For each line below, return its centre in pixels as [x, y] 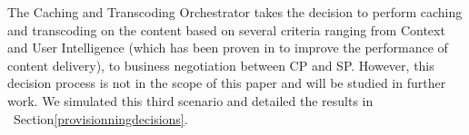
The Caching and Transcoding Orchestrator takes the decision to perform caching [235, 12]
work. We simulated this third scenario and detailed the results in [190, 100]
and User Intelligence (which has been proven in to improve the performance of [228, 48]
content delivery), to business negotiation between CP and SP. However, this [221, 65]
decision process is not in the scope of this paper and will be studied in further [227, 83]
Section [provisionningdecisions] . [100, 118]
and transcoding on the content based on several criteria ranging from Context [226, 29]
